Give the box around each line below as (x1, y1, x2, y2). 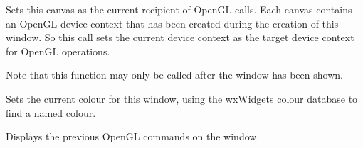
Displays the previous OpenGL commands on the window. (6, 129, 260, 144)
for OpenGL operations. (6, 43, 110, 58)
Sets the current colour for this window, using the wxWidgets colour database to (6, 91, 358, 106)
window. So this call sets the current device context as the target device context (6, 30, 354, 45)
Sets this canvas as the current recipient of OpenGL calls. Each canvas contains (6, 2, 352, 16)
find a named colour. (6, 105, 96, 120)
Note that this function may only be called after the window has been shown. (6, 67, 343, 82)
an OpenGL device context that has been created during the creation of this (6, 16, 339, 30)
